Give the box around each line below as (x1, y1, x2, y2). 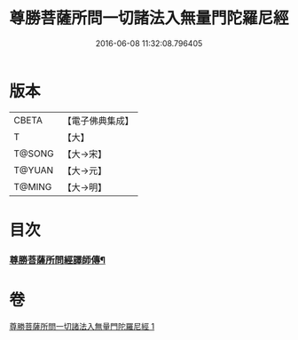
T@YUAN (13, 163, 54, 176)
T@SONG (13, 147, 55, 160)
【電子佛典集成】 (62, 115, 135, 127)
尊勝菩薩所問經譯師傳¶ (9, 254, 106, 266)
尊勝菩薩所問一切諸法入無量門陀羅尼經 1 (9, 320, 155, 331)
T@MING (13, 180, 52, 193)
